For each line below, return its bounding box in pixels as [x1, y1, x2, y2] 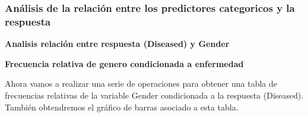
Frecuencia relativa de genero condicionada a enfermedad [5, 57, 244, 69]
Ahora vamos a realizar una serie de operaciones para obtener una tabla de [5, 77, 277, 90]
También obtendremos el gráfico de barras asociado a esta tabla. [5, 100, 239, 113]
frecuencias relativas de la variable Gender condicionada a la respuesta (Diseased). [5, 88, 304, 101]
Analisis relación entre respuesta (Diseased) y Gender [5, 37, 230, 50]
